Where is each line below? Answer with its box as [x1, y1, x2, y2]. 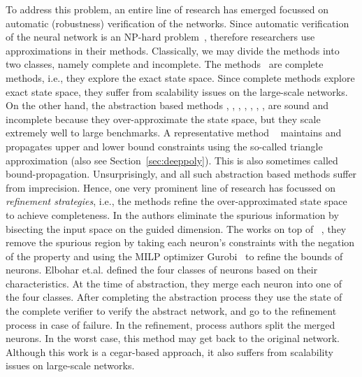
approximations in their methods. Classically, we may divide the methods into [6, 43, 340, 57]
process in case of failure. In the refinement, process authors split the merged [6, 317, 335, 332]
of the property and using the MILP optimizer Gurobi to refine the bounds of [6, 248, 343, 263]
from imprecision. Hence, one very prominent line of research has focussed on [6, 180, 335, 194]
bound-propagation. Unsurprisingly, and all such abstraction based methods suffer [6, 166, 357, 181]
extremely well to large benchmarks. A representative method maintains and [6, 125, 342, 140]
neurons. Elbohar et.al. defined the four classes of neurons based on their [6, 262, 318, 277]
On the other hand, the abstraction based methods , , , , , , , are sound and [6, 98, 329, 113]
